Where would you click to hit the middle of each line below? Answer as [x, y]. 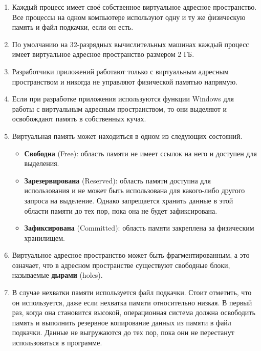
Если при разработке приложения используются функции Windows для [123, 99]
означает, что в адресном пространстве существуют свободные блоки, [121, 265]
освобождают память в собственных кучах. [79, 119]
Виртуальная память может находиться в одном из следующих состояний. [127, 136]
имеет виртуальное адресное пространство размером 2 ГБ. [103, 54]
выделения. [42, 163]
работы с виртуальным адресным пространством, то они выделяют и [119, 108]
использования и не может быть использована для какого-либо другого [135, 190]
